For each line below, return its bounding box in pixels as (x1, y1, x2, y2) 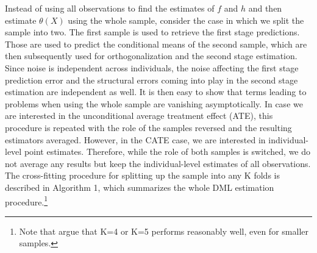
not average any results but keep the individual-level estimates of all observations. (5, 157, 311, 169)
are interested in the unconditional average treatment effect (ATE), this (5, 109, 273, 122)
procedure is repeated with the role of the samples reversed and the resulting (5, 121, 292, 134)
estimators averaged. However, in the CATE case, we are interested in (5, 133, 266, 146)
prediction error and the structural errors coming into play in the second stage (5, 73, 298, 86)
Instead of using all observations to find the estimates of (5, 2, 215, 14)
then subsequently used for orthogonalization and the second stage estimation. (5, 49, 297, 62)
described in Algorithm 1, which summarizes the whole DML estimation (5, 180, 274, 193)
